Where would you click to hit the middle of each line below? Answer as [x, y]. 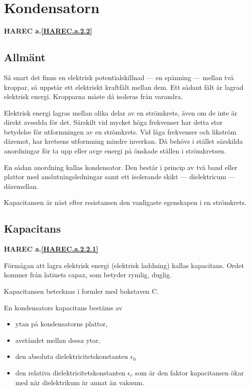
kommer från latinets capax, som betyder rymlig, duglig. [88, 275]
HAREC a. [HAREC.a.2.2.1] [51, 249]
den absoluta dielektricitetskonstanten [72, 356]
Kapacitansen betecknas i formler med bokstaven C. [81, 291]
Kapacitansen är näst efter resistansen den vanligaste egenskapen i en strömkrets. [125, 202]
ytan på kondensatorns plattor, [61, 324]
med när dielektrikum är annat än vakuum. [80, 382]
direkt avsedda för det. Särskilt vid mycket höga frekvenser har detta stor [113, 122]
